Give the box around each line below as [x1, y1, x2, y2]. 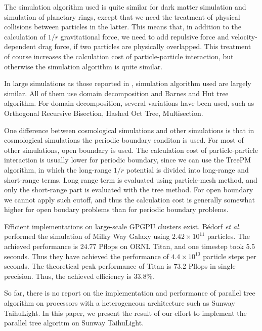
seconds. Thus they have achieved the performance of [4, 251, 169, 261]
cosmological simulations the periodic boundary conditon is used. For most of [4, 135, 244, 145]
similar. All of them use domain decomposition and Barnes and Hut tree [4, 88, 229, 98]
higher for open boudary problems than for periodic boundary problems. [4, 204, 229, 215]
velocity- [231, 31, 257, 42]
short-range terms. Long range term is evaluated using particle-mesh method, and [4, 174, 257, 185]
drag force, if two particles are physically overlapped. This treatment [38, 41, 251, 52]
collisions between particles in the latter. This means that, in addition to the [4, 21, 242, 32]
